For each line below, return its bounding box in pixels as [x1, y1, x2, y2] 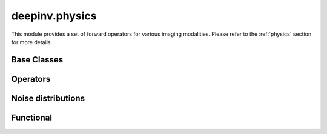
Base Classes [11, 55, 64, 65]
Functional [11, 112, 53, 122]
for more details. [11, 38, 53, 45]
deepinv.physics [11, 9, 97, 22]
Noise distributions [11, 93, 85, 103]
